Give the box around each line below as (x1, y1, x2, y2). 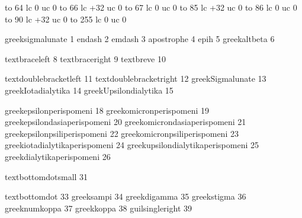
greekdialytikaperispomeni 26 (5, 150, 111, 162)
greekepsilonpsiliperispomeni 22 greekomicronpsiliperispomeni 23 (5, 127, 239, 139)
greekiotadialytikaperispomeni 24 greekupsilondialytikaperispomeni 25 (5, 139, 259, 151)
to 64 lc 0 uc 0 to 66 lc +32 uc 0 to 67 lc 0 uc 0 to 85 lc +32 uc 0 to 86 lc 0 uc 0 (5, 1, 297, 13)
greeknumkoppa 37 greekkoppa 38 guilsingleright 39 (5, 201, 192, 214)
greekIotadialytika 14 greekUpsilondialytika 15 (5, 84, 174, 96)
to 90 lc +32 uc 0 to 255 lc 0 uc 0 (5, 12, 127, 25)
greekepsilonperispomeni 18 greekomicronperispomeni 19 (5, 104, 209, 116)
